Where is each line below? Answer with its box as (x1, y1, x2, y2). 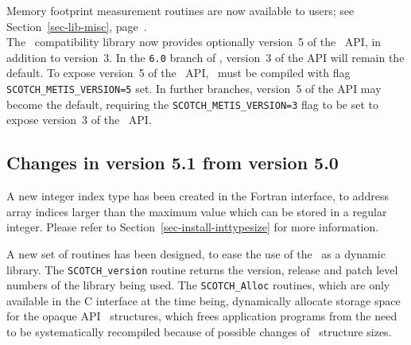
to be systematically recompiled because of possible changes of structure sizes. (6, 324, 392, 340)
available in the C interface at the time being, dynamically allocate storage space (6, 292, 401, 308)
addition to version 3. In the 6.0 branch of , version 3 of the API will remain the (6, 48, 405, 65)
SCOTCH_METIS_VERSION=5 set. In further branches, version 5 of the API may (6, 80, 382, 97)
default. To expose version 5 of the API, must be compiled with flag (6, 64, 351, 81)
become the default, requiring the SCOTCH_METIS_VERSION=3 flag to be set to (6, 95, 378, 112)
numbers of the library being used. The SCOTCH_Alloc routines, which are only (6, 277, 390, 293)
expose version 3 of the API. (6, 111, 152, 128)
